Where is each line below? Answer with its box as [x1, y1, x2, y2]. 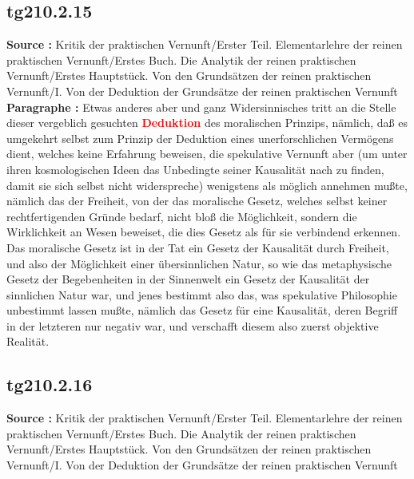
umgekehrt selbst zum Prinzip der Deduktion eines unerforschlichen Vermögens [6, 129, 394, 146]
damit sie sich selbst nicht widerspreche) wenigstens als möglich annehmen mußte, [6, 176, 408, 193]
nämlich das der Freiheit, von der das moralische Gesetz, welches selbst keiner [6, 192, 388, 209]
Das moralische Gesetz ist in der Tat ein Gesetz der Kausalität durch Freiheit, [6, 239, 389, 255]
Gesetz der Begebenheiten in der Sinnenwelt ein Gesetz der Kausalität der [6, 271, 370, 287]
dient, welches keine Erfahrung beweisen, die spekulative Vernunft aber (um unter [6, 145, 408, 162]
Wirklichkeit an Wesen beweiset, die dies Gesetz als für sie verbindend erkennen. [6, 224, 401, 240]
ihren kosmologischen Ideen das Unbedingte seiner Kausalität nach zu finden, [6, 160, 384, 177]
